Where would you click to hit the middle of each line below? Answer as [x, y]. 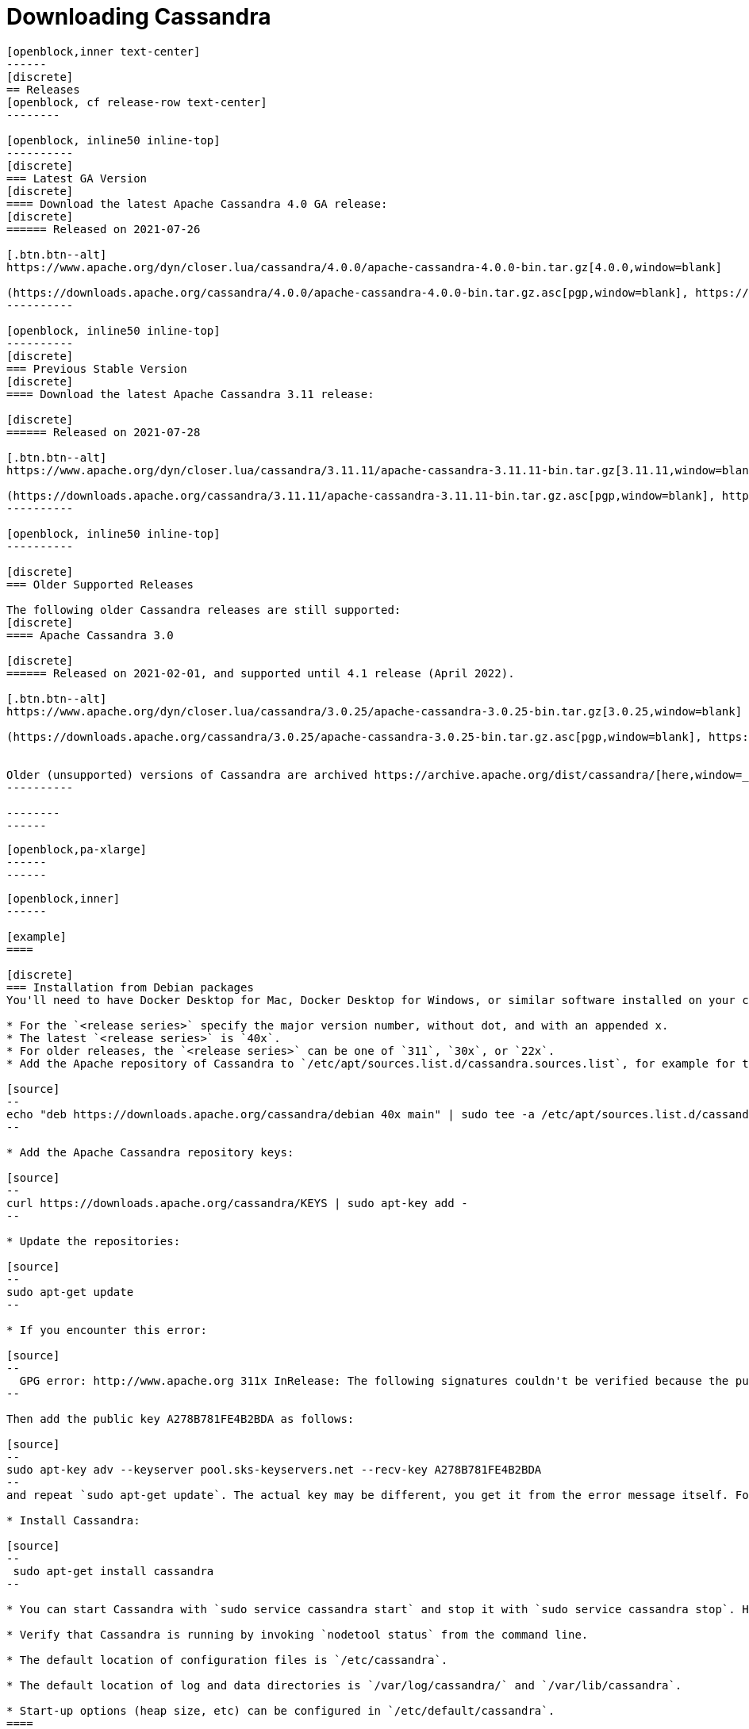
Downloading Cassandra [139, 17]
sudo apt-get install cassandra [113, 1571]
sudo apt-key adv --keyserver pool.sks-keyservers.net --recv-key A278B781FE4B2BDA [274, 1469]
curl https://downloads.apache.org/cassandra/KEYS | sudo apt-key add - [237, 1203]
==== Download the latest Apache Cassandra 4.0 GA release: [197, 203]
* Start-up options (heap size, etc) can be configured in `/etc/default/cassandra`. [281, 1710]
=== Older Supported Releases [100, 584]
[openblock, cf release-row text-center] [137, 102]
